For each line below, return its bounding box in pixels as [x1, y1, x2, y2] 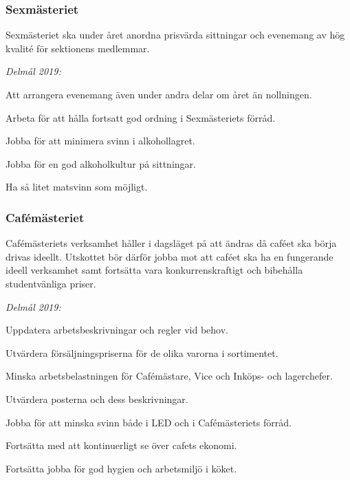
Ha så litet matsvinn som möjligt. [6, 179, 148, 194]
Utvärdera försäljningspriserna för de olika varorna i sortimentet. [6, 345, 278, 360]
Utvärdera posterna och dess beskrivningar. [6, 391, 188, 406]
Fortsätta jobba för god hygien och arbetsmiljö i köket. [6, 461, 237, 475]
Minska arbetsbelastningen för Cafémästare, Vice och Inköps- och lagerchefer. [6, 369, 333, 383]
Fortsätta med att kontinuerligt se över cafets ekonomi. [6, 438, 237, 452]
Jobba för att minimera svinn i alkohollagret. [6, 133, 195, 148]
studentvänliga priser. [6, 276, 96, 290]
